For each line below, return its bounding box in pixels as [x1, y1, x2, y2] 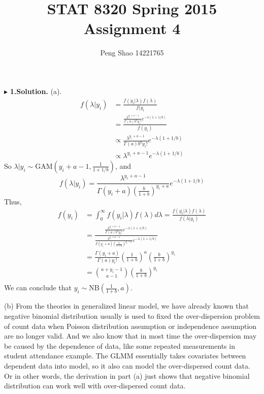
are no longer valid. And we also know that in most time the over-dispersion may [4, 330, 257, 341]
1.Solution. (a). [10, 85, 62, 96]
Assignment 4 [83, 18, 181, 39]
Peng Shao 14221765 [100, 47, 164, 58]
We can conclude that [4, 282, 72, 293]
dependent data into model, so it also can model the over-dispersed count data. [4, 360, 250, 371]
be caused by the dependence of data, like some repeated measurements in [4, 340, 235, 351]
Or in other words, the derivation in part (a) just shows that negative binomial [4, 370, 250, 381]
